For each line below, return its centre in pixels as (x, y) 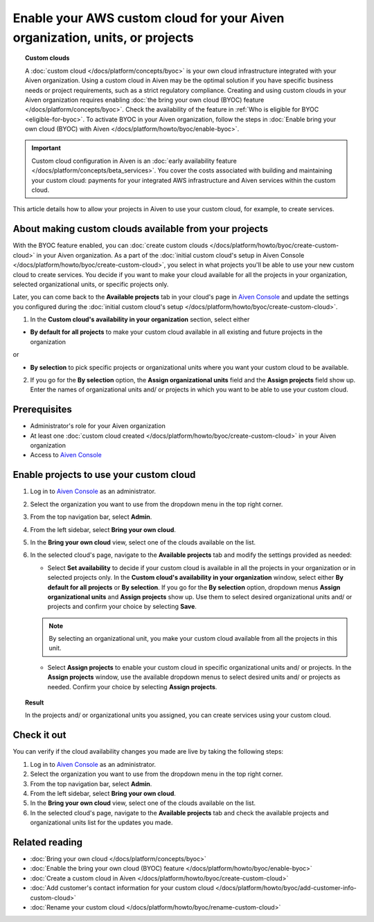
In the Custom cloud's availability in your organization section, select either (140, 319)
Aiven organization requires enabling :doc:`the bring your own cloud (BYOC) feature (145, 100)
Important (46, 148)
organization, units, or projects (103, 37)
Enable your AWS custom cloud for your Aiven (149, 18)
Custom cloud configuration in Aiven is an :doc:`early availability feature (134, 161)
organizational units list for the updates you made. (101, 823)
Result (35, 702)
